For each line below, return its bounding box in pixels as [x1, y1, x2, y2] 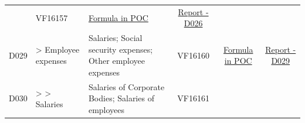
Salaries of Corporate [88, 80, 165, 93]
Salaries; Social [88, 32, 143, 44]
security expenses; [88, 43, 153, 55]
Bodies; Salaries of [88, 92, 154, 104]
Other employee [88, 54, 145, 67]
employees [88, 104, 125, 115]
